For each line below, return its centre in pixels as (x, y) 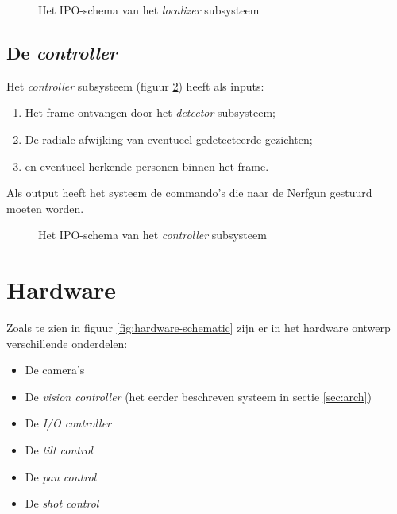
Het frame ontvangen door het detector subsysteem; (150, 112)
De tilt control (59, 450)
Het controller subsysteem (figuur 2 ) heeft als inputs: (135, 85)
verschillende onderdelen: (67, 343)
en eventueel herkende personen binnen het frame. (147, 166)
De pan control (61, 476)
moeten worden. (45, 208)
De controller (62, 52)
